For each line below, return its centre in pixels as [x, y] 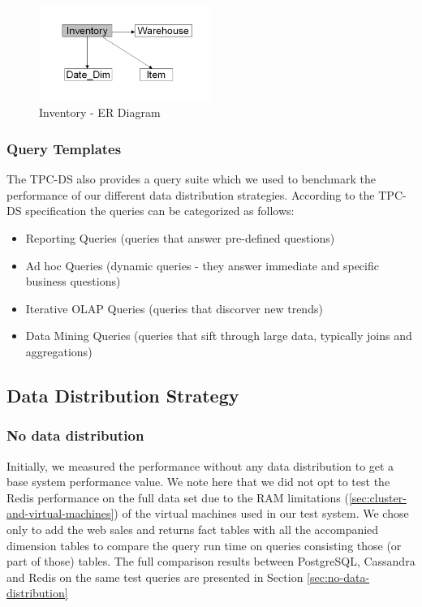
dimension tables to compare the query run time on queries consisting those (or [204, 545]
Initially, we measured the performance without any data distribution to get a [200, 465]
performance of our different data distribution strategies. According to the [191, 194]
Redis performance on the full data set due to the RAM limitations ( [178, 497]
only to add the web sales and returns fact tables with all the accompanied [193, 529]
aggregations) [59, 352]
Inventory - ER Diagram [100, 112]
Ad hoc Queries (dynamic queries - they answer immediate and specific [202, 265]
